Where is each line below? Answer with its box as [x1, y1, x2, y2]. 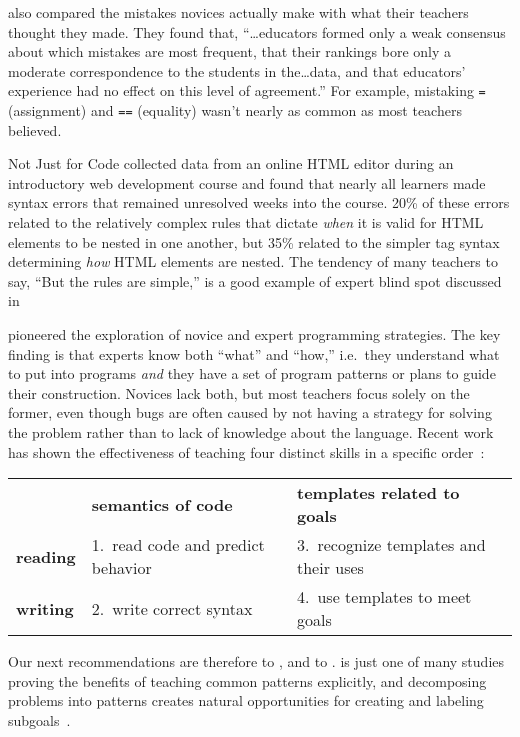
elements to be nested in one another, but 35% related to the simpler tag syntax [8, 231, 500, 252]
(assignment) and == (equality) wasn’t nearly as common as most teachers [8, 100, 462, 121]
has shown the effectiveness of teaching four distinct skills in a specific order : [8, 441, 485, 462]
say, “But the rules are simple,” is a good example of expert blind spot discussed [8, 270, 502, 291]
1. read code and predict [91, 533, 265, 557]
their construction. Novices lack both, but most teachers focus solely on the [8, 382, 470, 403]
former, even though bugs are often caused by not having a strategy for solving [8, 402, 492, 423]
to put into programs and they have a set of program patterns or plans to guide [8, 363, 496, 384]
